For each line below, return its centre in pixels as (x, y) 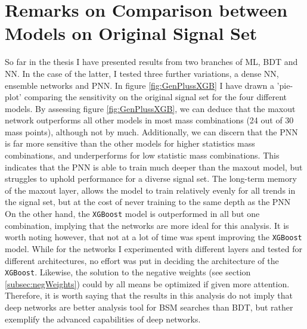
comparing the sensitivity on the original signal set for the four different (156, 97)
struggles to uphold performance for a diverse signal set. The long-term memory (151, 179)
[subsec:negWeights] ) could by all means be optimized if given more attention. (147, 283)
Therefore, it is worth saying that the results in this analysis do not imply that (149, 295)
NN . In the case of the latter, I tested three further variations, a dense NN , (142, 73)
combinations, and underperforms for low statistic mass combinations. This (142, 155)
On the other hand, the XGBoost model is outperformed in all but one (132, 214)
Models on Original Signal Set (131, 33)
